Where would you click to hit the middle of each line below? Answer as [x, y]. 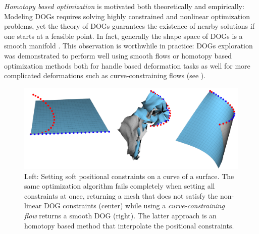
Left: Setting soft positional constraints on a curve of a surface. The [129, 176]
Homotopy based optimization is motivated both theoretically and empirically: [124, 6]
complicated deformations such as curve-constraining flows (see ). [105, 75]
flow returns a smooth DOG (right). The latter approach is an [120, 215]
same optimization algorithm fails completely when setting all [120, 186]
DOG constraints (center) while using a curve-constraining [134, 206]
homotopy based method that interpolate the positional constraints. [129, 225]
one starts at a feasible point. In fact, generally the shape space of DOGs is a [123, 36]
